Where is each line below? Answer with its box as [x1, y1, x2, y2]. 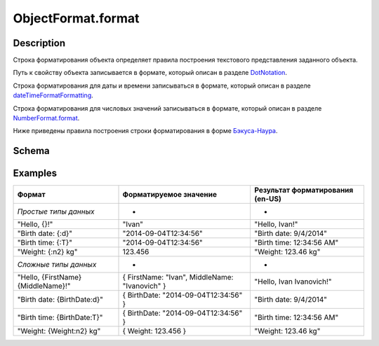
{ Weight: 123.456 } [122, 326, 187, 336]
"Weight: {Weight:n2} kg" [17, 326, 101, 336]
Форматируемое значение [122, 190, 218, 200]
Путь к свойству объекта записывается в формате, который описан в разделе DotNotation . [13, 69, 288, 77]
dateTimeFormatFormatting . [13, 91, 94, 99]
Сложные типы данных [17, 260, 97, 270]
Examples [13, 167, 58, 179]
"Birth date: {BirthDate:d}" [17, 295, 104, 305]
